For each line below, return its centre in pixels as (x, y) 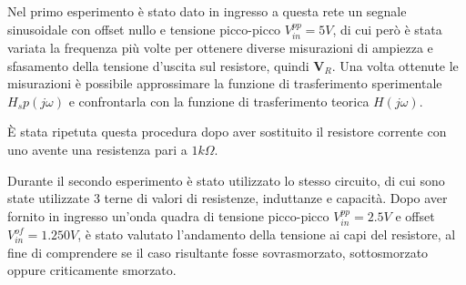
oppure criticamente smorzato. (92, 270)
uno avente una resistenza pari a (97, 149)
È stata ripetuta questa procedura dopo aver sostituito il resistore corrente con (227, 132)
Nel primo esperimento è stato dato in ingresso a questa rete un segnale (207, 11)
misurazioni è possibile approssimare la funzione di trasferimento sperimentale (225, 83)
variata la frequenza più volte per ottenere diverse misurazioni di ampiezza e (220, 48)
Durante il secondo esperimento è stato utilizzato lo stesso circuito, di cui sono (226, 180)
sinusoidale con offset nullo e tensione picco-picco (144, 29)
